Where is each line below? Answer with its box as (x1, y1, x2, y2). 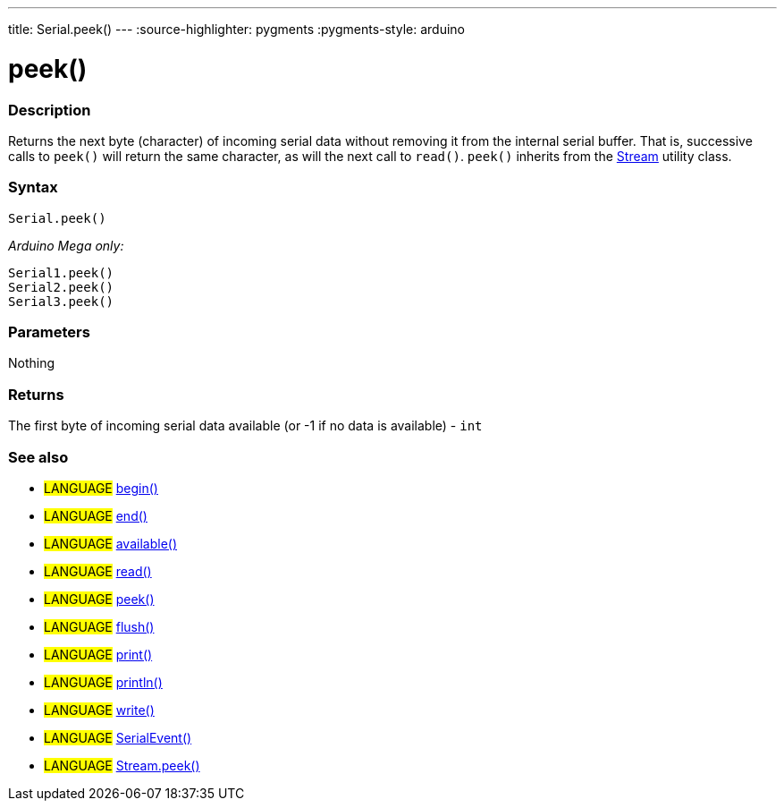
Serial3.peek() (8, 293, 114, 309)
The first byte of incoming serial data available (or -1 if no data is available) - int (8, 418, 483, 434)
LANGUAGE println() (44, 674, 163, 690)
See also (8, 447, 69, 466)
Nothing (8, 355, 55, 371)
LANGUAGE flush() (44, 618, 155, 634)
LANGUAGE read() (44, 563, 152, 579)
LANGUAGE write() (44, 702, 155, 718)
